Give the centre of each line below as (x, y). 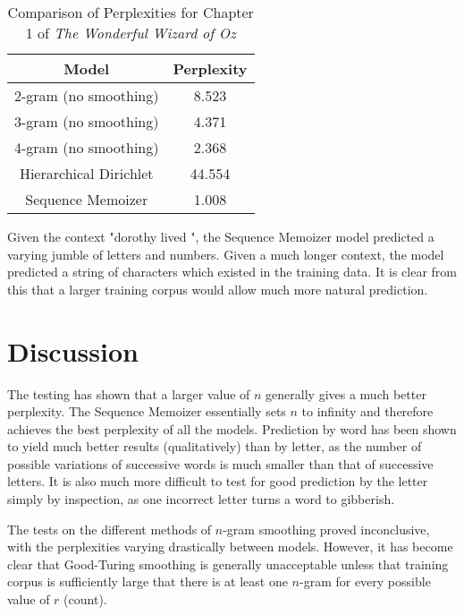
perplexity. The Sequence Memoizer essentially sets (147, 411)
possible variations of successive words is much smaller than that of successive (220, 463)
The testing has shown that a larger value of (129, 393)
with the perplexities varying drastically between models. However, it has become (230, 547)
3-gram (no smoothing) (87, 121)
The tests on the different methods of (110, 529)
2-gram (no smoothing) (87, 95)
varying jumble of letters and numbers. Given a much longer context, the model (226, 254)
